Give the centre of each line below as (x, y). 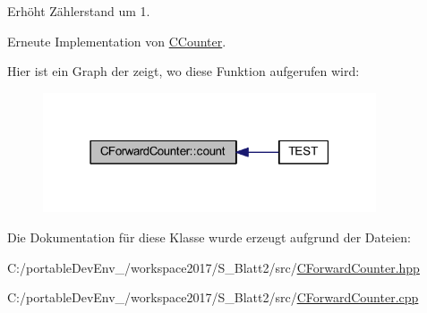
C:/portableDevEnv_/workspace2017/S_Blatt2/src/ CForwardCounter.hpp (213, 267)
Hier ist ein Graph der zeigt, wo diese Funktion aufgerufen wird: (184, 71)
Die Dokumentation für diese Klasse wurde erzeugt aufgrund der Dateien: (209, 237)
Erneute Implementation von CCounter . (117, 41)
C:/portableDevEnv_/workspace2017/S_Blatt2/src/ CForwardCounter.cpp (213, 297)
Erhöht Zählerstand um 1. (79, 11)
